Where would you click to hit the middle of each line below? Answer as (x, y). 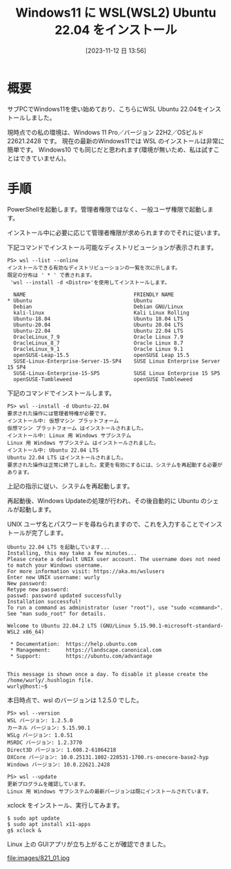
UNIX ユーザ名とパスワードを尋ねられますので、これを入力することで (106, 524)
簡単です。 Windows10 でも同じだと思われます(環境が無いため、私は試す (110, 149)
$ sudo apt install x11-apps (49, 824)
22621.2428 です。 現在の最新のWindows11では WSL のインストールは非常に (116, 140)
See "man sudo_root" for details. (57, 614)
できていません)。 (44, 158)
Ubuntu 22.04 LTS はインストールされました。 (67, 457)
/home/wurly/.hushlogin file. (51, 680)
